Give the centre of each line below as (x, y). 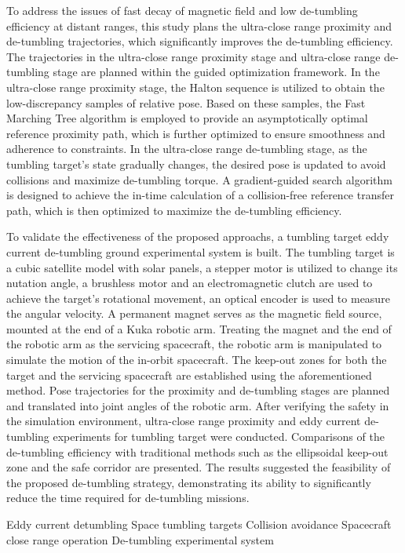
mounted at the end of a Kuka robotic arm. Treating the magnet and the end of (199, 328)
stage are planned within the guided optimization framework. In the (216, 72)
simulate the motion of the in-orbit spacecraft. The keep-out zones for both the (197, 360)
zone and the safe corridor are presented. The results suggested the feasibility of (199, 467)
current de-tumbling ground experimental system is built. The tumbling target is (201, 251)
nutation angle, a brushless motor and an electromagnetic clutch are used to (190, 283)
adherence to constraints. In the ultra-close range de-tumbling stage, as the (187, 149)
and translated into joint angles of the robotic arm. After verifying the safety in (198, 405)
